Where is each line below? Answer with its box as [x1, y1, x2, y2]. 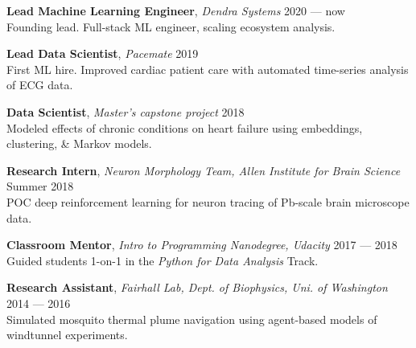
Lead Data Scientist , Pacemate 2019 [6, 45, 199, 62]
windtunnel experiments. [6, 326, 128, 343]
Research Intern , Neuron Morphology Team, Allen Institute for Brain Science [6, 162, 401, 178]
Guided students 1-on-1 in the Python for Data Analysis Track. [6, 252, 319, 268]
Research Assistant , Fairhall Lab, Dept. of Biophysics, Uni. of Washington [6, 279, 388, 296]
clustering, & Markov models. [6, 135, 152, 152]
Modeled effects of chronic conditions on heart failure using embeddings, [6, 119, 363, 136]
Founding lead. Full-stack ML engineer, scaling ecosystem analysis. [6, 18, 336, 35]
